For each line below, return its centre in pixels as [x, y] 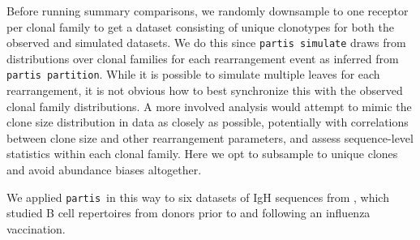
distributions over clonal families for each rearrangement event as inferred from [203, 58]
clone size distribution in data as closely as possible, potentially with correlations [208, 122]
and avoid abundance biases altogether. [104, 170]
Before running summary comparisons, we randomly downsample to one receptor [208, 11]
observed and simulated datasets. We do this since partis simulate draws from [206, 43]
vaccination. [36, 228]
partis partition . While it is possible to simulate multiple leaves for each [193, 74]
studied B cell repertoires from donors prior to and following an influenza [189, 213]
